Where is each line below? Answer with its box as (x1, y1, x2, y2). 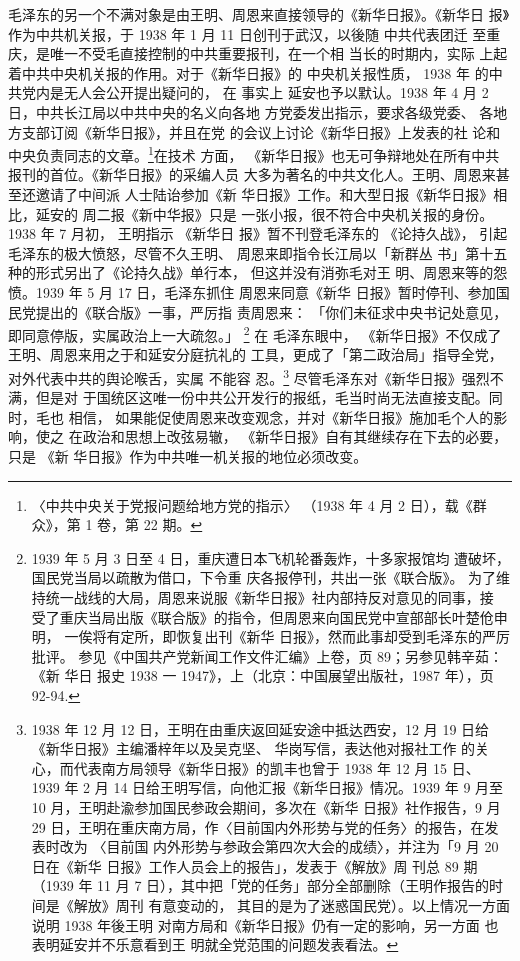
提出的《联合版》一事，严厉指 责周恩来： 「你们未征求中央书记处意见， (35, 301, 508, 322)
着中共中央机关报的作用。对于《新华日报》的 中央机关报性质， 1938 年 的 (8, 62, 489, 83)
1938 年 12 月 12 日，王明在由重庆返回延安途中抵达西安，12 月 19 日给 (31, 718, 490, 739)
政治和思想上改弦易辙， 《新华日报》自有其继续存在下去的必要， (82, 426, 508, 447)
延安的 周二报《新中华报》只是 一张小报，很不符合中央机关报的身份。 (35, 203, 494, 224)
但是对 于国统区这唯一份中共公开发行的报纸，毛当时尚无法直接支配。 (35, 387, 489, 408)
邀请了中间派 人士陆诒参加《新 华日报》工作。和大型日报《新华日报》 (35, 184, 494, 204)
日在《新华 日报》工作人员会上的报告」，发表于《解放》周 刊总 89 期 (31, 855, 478, 876)
